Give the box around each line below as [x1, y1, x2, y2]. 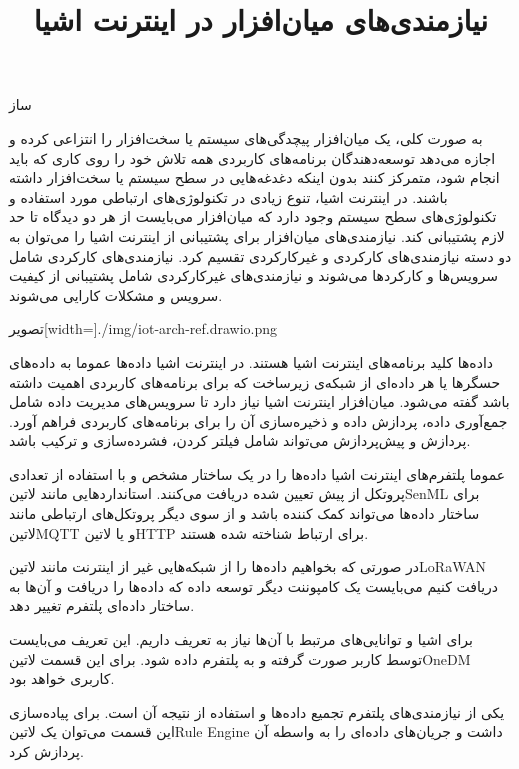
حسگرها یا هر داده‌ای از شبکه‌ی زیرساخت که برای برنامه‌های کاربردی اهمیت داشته [9, 371, 501, 392]
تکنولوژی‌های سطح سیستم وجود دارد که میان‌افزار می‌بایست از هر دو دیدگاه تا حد [9, 206, 497, 227]
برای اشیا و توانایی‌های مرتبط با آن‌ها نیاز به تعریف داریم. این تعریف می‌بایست [9, 629, 473, 650]
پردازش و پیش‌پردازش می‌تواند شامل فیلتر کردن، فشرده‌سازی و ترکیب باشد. [9, 430, 471, 451]
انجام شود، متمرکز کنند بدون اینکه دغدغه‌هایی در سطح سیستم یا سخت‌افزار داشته [9, 167, 500, 188]
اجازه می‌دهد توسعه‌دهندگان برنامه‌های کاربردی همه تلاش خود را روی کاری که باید [9, 147, 496, 168]
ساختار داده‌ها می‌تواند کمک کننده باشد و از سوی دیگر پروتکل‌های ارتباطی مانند [9, 503, 480, 524]
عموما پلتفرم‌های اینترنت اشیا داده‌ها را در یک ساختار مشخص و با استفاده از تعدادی [9, 463, 506, 484]
